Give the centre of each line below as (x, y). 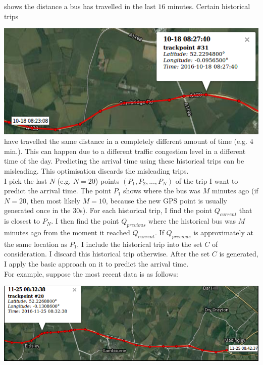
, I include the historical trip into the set (140, 244)
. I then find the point (85, 221)
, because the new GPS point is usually (166, 200)
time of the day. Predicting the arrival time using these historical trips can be (124, 161)
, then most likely (53, 200)
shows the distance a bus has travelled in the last (80, 6)
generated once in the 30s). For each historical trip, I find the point (108, 210)
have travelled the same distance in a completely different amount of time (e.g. (126, 141)
